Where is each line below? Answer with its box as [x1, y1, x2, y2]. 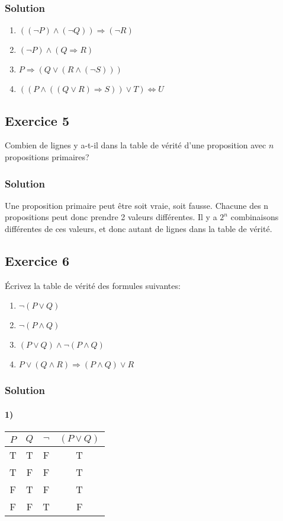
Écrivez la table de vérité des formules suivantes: [5, 279, 181, 291]
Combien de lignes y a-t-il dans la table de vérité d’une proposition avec [5, 139, 266, 151]
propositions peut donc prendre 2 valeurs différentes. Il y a [5, 211, 217, 223]
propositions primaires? [5, 151, 89, 163]
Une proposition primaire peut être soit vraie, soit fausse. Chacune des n [5, 199, 269, 211]
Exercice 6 [5, 252, 69, 269]
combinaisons [230, 211, 279, 223]
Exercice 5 [5, 111, 69, 129]
